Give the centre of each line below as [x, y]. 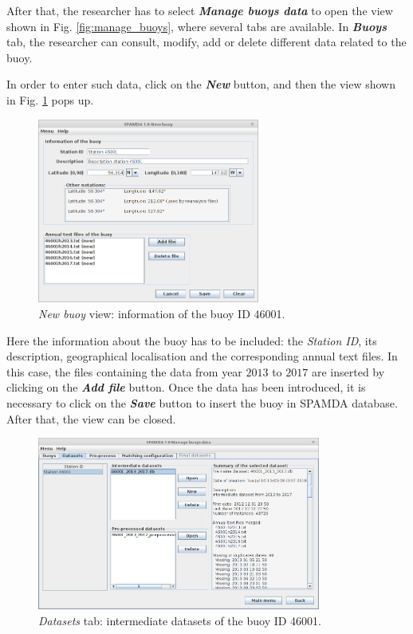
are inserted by [348, 371]
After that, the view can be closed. [91, 418]
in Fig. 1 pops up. [50, 99]
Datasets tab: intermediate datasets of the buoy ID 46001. [180, 620]
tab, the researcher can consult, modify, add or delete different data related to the [206, 42]
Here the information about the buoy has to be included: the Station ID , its [192, 340]
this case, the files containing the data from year [124, 371]
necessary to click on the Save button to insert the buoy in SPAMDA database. [202, 402]
